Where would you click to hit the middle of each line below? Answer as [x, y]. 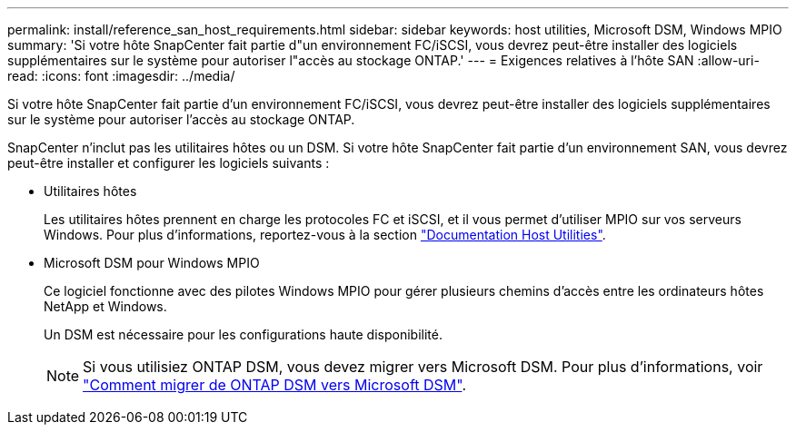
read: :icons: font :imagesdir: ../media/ [121, 76]
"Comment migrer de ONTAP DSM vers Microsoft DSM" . [275, 385]
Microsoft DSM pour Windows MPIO [152, 263]
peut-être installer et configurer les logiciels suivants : [169, 163]
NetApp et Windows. [105, 306]
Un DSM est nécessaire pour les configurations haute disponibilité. [243, 334]
